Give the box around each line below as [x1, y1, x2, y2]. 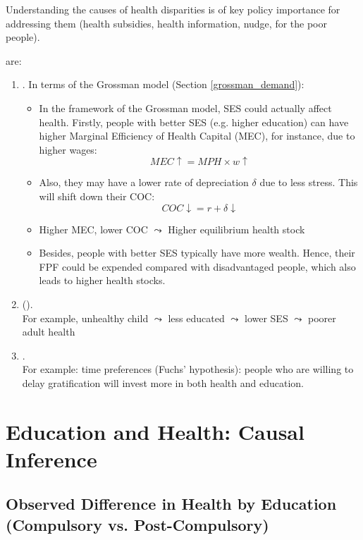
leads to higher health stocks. [39, 273, 166, 288]
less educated [168, 310, 225, 325]
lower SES [244, 310, 288, 325]
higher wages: [39, 142, 97, 157]
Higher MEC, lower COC [39, 221, 148, 236]
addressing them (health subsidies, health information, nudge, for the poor [6, 16, 327, 30]
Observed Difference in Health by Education [6, 493, 337, 515]
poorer [307, 310, 336, 325]
